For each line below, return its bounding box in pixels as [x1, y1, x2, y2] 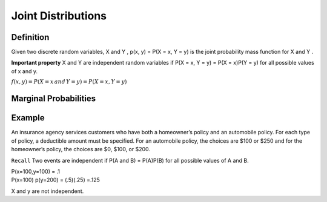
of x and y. [11, 67, 38, 75]
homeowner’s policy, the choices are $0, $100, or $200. [11, 146, 151, 153]
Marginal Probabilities [11, 94, 96, 104]
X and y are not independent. [11, 187, 84, 195]
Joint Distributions [11, 9, 107, 22]
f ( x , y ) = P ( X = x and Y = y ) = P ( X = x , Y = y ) [11, 79, 127, 85]
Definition [11, 32, 50, 42]
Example [11, 112, 45, 123]
